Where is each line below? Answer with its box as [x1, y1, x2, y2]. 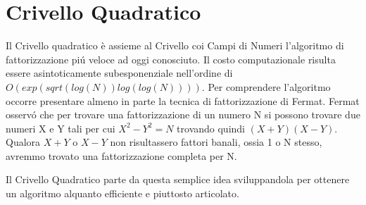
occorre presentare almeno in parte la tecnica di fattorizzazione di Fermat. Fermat [6, 93, 360, 108]
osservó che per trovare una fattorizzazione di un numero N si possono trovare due [6, 107, 360, 122]
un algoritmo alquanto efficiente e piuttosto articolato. [6, 186, 239, 201]
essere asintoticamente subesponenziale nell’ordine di [6, 66, 233, 80]
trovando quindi [177, 120, 246, 135]
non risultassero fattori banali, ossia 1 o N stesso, [110, 135, 322, 149]
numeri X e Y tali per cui [6, 120, 115, 135]
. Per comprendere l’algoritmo [201, 79, 331, 94]
